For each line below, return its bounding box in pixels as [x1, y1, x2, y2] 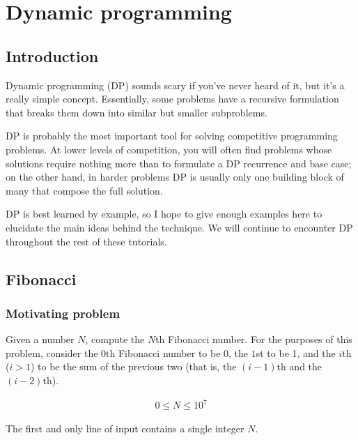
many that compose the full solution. [6, 183, 163, 197]
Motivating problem [6, 304, 120, 321]
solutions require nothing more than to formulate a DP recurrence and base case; [6, 155, 352, 170]
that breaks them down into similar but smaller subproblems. [6, 105, 267, 119]
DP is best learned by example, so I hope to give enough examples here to [6, 206, 322, 221]
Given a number [6, 332, 75, 347]
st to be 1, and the [256, 345, 336, 360]
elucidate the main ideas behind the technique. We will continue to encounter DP [6, 220, 353, 234]
